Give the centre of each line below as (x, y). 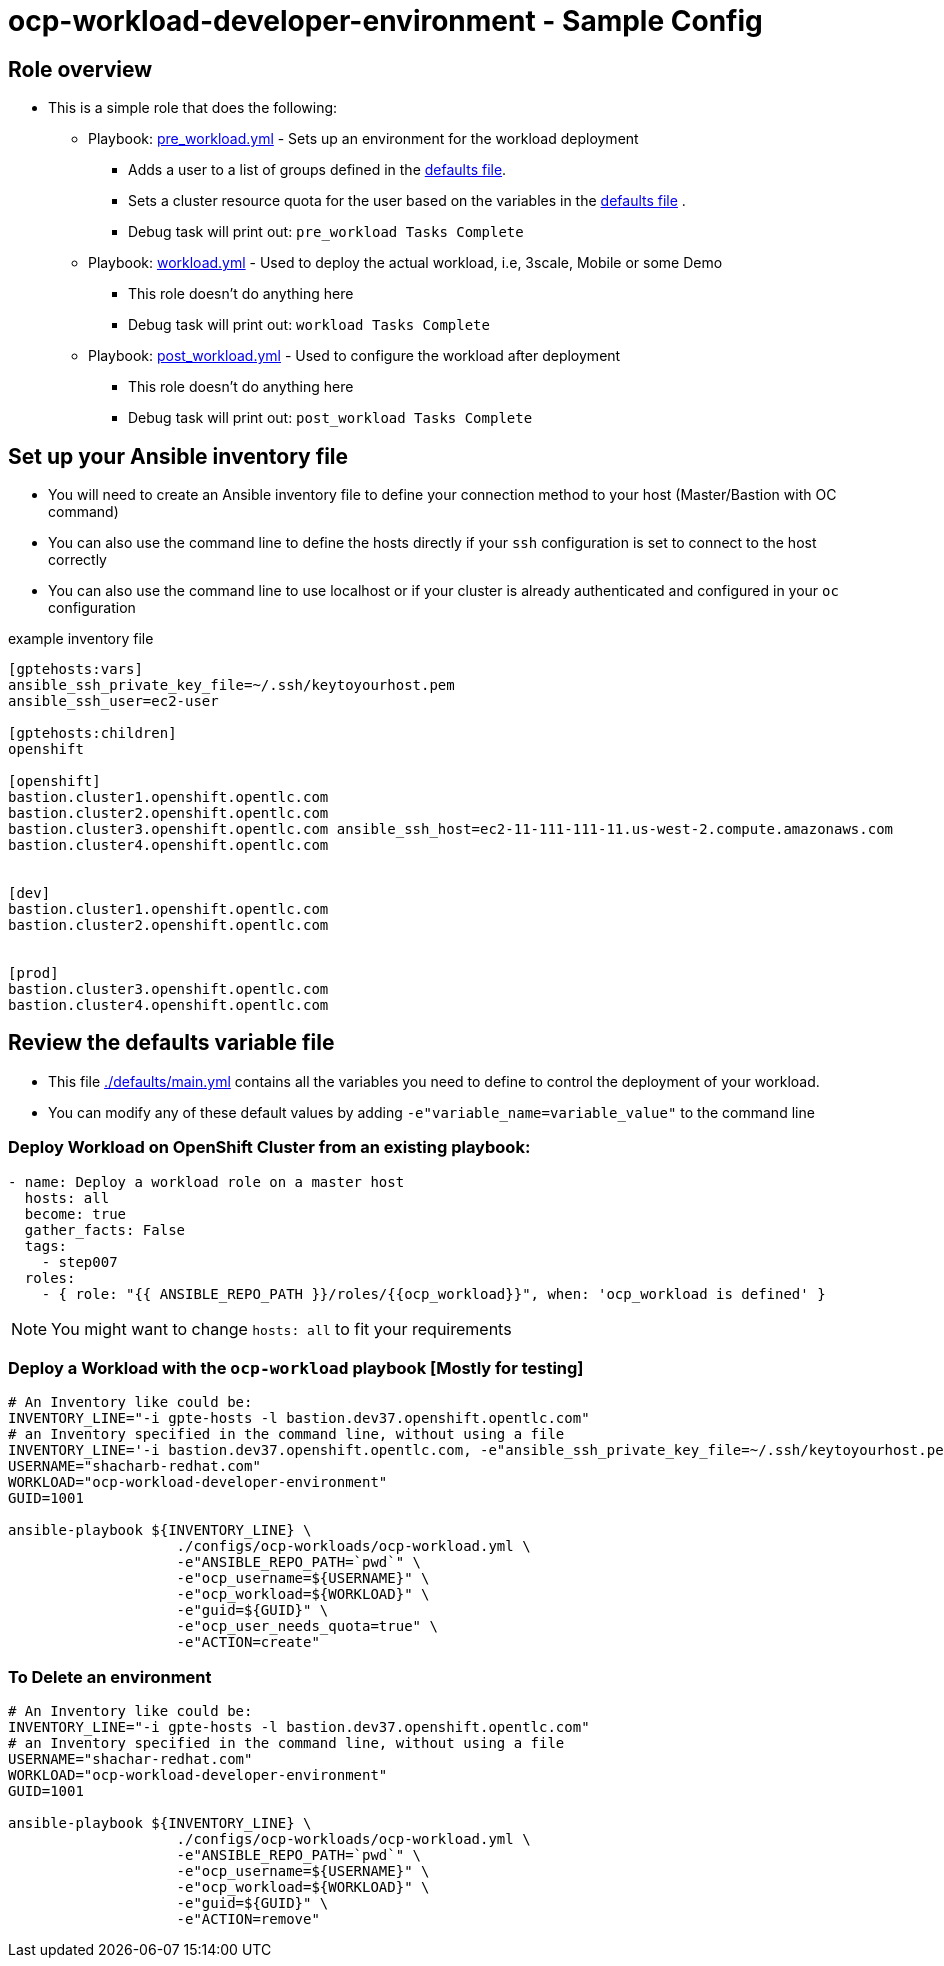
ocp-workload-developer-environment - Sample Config (385, 21)
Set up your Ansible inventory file (178, 456)
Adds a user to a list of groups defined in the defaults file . (317, 170)
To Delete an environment (110, 1676)
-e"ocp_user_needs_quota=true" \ (307, 1626)
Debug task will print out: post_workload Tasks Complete (330, 418)
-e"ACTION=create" (248, 1642)
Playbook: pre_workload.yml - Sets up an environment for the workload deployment (363, 139)
